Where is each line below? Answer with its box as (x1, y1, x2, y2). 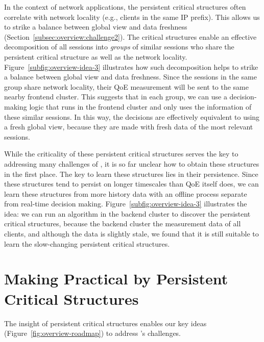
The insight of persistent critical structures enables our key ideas (4, 318, 207, 328)
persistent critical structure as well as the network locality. (4, 51, 187, 62)
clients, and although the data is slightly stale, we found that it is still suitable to (4, 228, 259, 239)
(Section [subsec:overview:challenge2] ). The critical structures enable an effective (4, 31, 257, 42)
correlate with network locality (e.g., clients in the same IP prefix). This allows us (4, 11, 260, 22)
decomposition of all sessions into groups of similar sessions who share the (4, 41, 234, 52)
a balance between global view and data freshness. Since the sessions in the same (4, 71, 257, 82)
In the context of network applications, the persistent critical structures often (4, 2, 246, 12)
